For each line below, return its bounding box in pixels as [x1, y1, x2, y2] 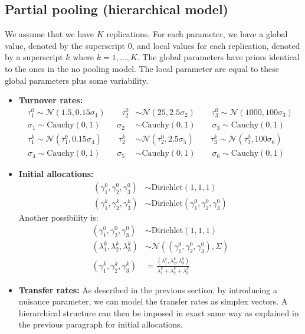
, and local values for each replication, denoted [132, 39, 300, 51]
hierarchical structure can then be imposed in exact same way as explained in [18, 306, 299, 319]
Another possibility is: [18, 211, 99, 223]
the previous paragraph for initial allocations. [18, 318, 183, 330]
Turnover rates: [18, 94, 83, 106]
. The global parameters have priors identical [137, 51, 300, 63]
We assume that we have [5, 28, 94, 40]
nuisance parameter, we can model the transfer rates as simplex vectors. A [18, 295, 288, 307]
